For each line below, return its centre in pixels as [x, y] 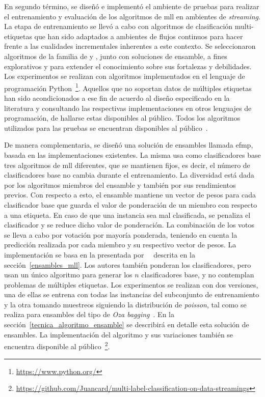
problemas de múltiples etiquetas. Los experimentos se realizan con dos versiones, [131, 284]
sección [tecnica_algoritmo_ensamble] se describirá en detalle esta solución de [127, 324]
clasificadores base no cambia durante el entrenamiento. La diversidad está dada [129, 175]
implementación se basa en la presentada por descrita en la [100, 254]
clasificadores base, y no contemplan [198, 275]
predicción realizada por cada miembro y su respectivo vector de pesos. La [120, 245]
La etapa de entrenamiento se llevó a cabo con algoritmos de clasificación [118, 26]
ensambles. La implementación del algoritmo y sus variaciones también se [119, 334]
